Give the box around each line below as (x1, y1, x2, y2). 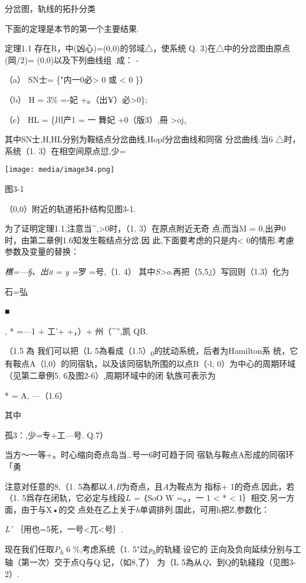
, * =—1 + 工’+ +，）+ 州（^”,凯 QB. (5, 324, 148, 337)
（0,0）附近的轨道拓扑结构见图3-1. (5, 202, 136, 214)
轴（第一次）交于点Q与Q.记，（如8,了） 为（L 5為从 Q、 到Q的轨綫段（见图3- (5, 556, 296, 568)
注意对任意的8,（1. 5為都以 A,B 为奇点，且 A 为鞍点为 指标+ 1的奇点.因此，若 (5, 480, 295, 492)
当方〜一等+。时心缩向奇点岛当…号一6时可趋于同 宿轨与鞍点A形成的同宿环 (5, 448, 294, 461)
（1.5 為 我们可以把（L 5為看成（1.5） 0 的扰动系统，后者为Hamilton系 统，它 (5, 344, 298, 359)
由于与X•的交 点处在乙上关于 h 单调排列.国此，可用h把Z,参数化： (21, 503, 270, 515)
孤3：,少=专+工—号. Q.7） (5, 428, 108, 441)
